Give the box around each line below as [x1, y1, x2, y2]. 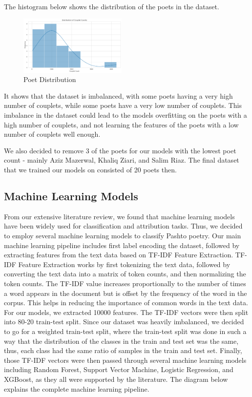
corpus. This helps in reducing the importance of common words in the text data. [4, 297, 248, 308]
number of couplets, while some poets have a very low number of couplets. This [4, 100, 242, 110]
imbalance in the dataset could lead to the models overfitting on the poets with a [4, 110, 247, 120]
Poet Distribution [23, 74, 76, 84]
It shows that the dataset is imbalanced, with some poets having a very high [4, 90, 233, 101]
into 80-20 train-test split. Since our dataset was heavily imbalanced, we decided [4, 316, 244, 327]
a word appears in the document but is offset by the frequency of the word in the [4, 288, 247, 298]
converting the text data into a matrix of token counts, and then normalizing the [4, 269, 246, 279]
